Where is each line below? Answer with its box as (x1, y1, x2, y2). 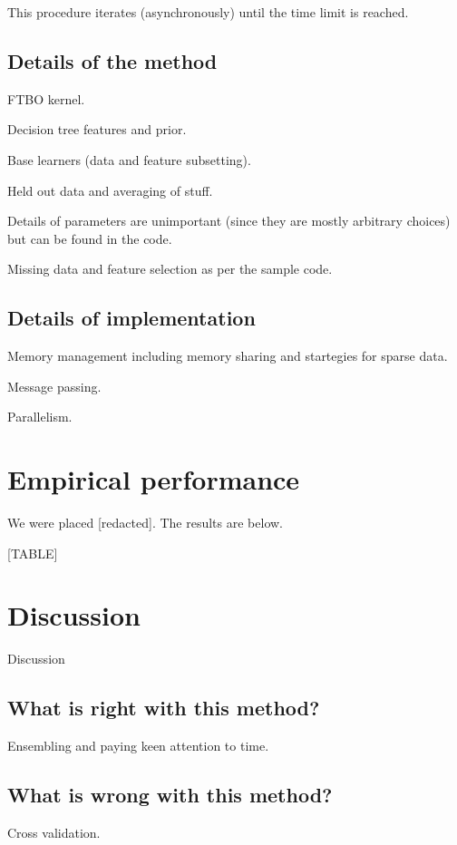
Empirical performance (7, 461, 300, 498)
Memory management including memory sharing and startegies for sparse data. (7, 346, 448, 365)
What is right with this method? (7, 694, 320, 722)
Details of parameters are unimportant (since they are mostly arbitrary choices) (7, 211, 451, 230)
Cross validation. (7, 822, 101, 841)
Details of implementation (7, 304, 256, 332)
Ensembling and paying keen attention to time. (7, 736, 269, 755)
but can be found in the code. (7, 228, 172, 248)
